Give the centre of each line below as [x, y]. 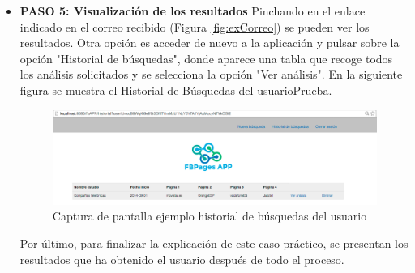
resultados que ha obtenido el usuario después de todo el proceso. [182, 259]
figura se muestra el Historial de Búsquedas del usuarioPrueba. [176, 90]
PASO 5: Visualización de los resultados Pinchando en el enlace [193, 11]
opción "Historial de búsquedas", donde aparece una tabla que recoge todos [206, 58]
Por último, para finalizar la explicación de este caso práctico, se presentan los [214, 243]
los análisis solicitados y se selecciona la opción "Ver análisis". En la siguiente [211, 74]
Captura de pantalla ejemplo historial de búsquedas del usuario [210, 216]
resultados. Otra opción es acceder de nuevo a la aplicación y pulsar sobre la [210, 43]
